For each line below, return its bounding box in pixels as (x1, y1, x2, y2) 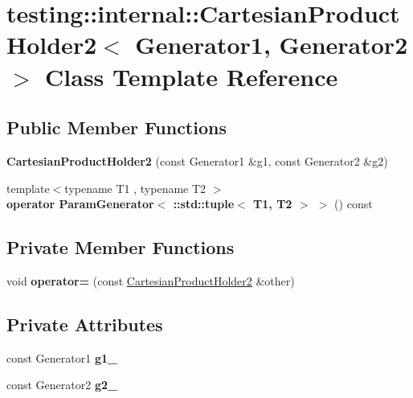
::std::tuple (173, 195, 235, 212)
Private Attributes (6, 311, 163, 336)
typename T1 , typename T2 (64, 179, 206, 196)
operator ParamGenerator (6, 195, 154, 212)
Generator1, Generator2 (135, 28, 408, 61)
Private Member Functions (6, 235, 235, 260)
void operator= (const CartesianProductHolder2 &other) (6, 272, 295, 289)
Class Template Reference (45, 59, 338, 92)
